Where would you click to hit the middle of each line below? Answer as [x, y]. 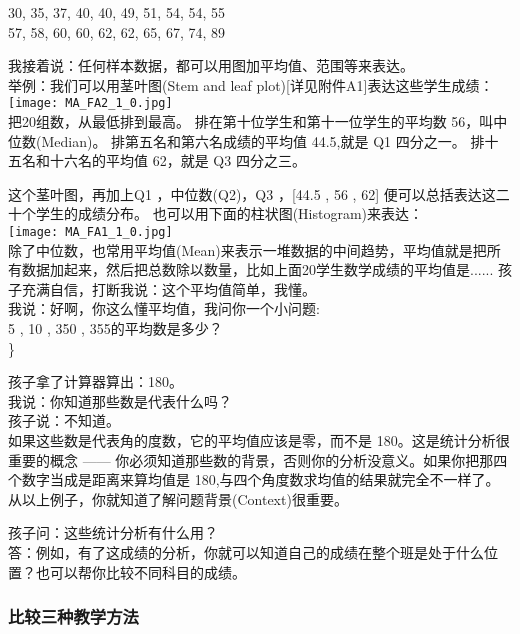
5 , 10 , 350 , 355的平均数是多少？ [115, 328]
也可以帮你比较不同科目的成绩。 [140, 571]
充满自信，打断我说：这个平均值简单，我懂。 [168, 288]
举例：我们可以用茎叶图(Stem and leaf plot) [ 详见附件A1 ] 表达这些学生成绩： [251, 84]
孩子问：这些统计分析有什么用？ [113, 532]
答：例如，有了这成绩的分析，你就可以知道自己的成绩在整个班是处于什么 [246, 551]
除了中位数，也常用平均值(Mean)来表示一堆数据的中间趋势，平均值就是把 [247, 249]
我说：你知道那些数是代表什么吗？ [120, 400]
